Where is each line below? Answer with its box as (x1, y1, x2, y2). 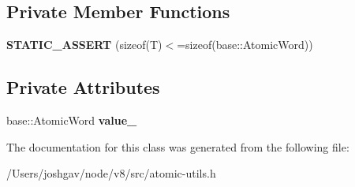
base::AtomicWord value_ (6, 112, 137, 128)
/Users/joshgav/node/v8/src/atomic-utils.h (6, 165, 216, 181)
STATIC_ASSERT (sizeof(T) (6, 36, 163, 53)
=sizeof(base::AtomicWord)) (177, 36, 313, 53)
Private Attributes (6, 75, 160, 99)
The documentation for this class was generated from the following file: (6, 138, 349, 155)
